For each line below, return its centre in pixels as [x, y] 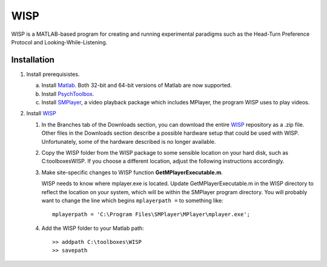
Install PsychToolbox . [68, 93]
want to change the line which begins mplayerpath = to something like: [132, 200]
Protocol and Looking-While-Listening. [59, 42]
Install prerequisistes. [53, 74]
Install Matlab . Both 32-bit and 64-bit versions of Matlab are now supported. [137, 86]
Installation [33, 60]
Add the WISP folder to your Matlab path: [93, 228]
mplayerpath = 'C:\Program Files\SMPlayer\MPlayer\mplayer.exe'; [151, 215]
